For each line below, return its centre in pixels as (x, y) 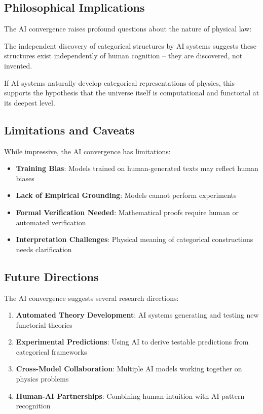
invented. (18, 65)
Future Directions (51, 276)
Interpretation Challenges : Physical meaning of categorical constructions (135, 239)
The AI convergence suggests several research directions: (91, 298)
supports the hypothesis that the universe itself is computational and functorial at (132, 93)
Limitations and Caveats (69, 130)
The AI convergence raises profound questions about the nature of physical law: (128, 29)
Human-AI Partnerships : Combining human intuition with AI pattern (130, 395)
